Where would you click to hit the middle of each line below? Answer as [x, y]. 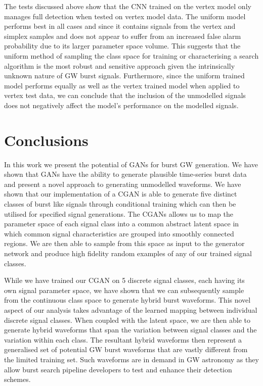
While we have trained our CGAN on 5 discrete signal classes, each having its [124, 280]
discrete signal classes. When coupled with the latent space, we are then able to [127, 320]
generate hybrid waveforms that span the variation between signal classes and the [130, 330]
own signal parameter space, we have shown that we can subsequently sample [124, 290]
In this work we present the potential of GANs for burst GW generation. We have [131, 164]
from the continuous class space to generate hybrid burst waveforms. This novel [127, 300]
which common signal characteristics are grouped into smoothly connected [119, 233]
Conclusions [46, 140]
